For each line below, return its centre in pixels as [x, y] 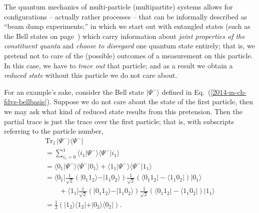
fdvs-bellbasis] [25, 102]
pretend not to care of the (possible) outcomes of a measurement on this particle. [128, 55]
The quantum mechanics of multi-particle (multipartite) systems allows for [118, 6]
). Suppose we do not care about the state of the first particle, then [150, 102]
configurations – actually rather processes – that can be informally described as [126, 16]
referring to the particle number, [54, 131]
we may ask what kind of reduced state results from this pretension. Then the [123, 111]
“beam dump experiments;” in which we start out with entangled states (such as [127, 26]
